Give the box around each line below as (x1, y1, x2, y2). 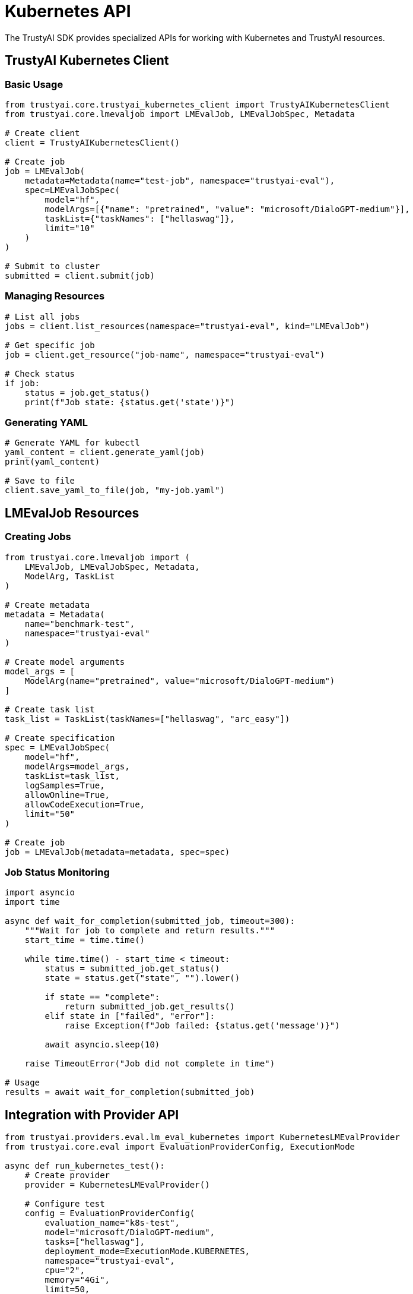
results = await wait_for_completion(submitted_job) (5, 1087, 255, 1097)
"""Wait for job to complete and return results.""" (24, 926, 275, 936)
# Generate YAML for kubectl (5, 438, 140, 448)
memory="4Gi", (45, 1275, 110, 1285)
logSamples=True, (24, 780, 105, 790)
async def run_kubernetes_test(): (5, 1161, 165, 1171)
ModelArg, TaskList (24, 571, 115, 581)
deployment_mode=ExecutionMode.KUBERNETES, (45, 1246, 250, 1257)
